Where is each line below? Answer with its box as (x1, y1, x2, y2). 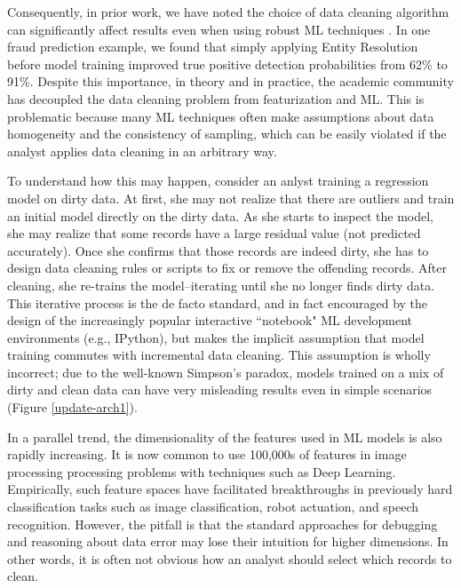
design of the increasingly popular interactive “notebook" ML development (7, 311, 413, 330)
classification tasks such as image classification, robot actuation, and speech (7, 497, 419, 516)
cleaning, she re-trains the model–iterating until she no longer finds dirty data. (7, 275, 435, 294)
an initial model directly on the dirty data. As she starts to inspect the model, (7, 206, 434, 225)
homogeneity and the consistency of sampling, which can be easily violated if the (7, 124, 447, 143)
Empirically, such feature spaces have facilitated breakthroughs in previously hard (7, 480, 453, 498)
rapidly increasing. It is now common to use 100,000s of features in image (7, 445, 407, 464)
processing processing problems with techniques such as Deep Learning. (7, 462, 396, 481)
